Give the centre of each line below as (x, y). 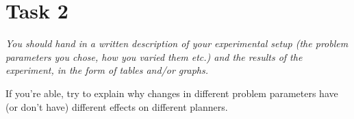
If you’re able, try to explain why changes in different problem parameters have (172, 93)
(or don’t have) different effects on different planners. (117, 106)
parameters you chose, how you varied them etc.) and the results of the (154, 56)
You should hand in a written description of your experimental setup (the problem (177, 43)
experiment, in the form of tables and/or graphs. (107, 70)
